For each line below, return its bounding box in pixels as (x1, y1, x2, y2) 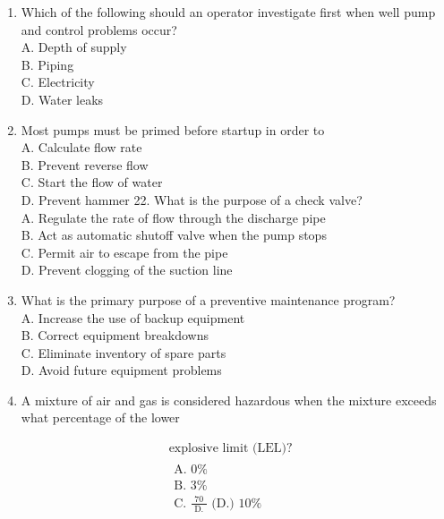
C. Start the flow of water (21, 173, 163, 191)
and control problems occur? (21, 20, 177, 38)
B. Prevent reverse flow (21, 155, 149, 174)
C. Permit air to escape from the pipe (21, 242, 228, 261)
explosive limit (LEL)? (168, 442, 293, 455)
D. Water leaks (21, 89, 104, 108)
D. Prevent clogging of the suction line (21, 260, 233, 279)
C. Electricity (21, 72, 95, 91)
